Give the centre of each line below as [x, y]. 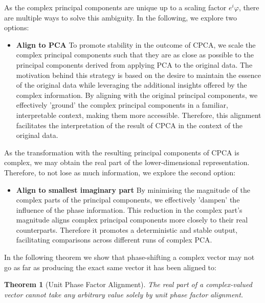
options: [17, 27]
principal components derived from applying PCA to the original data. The [134, 64]
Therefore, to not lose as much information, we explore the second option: [120, 172]
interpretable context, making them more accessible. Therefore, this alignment [139, 115]
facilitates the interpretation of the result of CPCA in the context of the [129, 125]
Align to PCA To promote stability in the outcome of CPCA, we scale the [136, 44]
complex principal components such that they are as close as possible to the [135, 55]
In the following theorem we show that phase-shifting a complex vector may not [129, 257]
